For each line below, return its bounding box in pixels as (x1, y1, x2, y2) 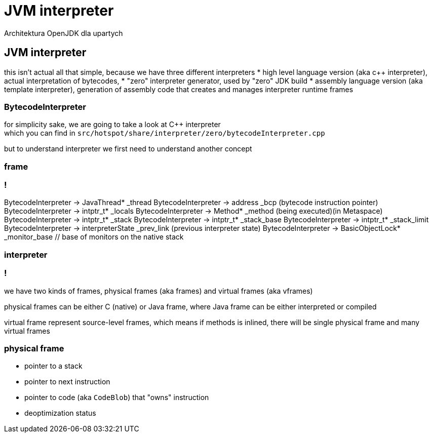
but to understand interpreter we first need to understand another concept (4, 144, 252, 153)
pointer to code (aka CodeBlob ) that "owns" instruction (24, 393, 209, 402)
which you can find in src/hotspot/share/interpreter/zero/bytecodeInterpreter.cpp (4, 129, 325, 138)
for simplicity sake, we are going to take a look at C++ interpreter (4, 120, 221, 129)
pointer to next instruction (24, 377, 110, 386)
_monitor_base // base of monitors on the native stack (4, 232, 184, 242)
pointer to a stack (24, 362, 83, 371)
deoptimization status (24, 409, 96, 418)
